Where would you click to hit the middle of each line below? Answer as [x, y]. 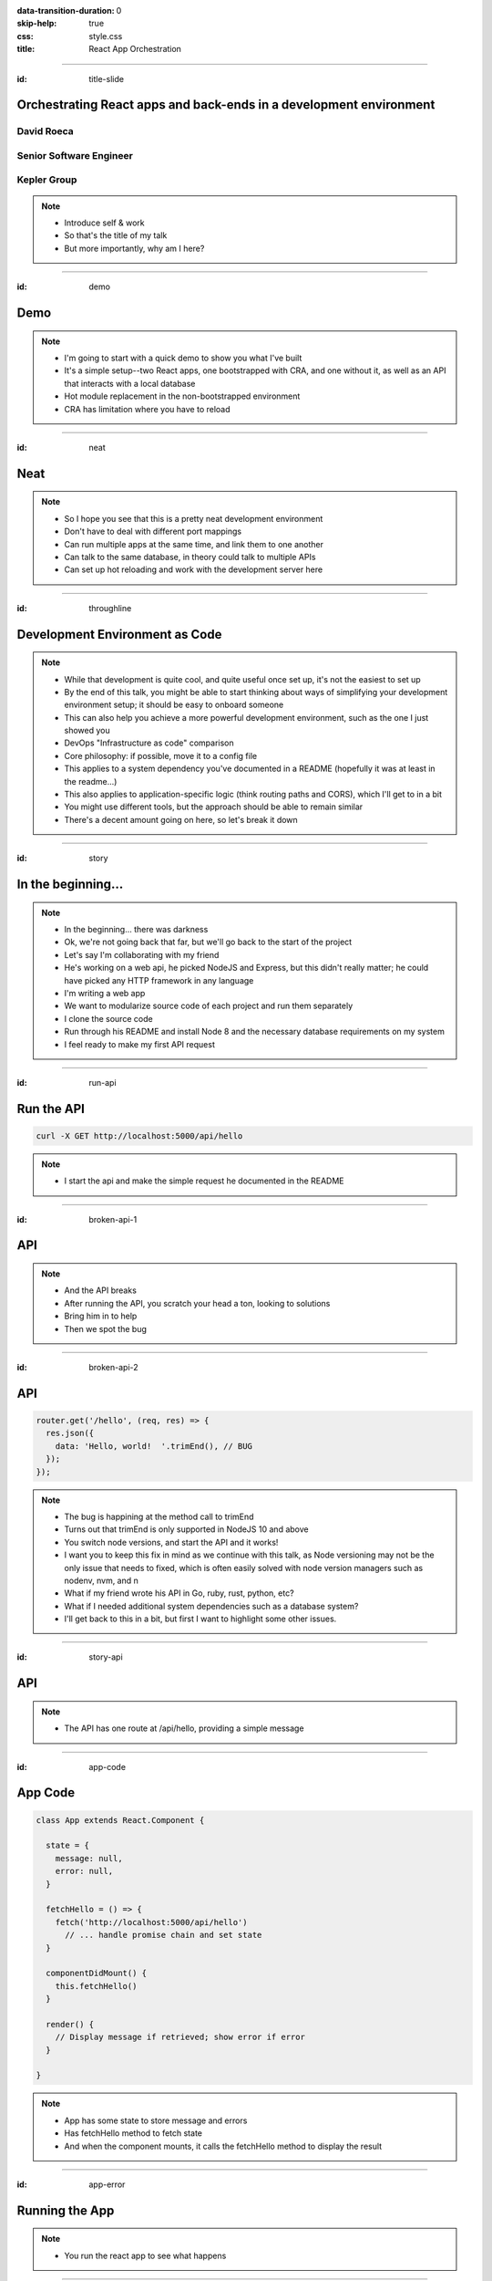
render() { [70, 2024]
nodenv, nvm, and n [101, 1580]
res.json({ [70, 1433]
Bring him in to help [101, 1316]
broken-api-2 [113, 1368]
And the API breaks [100, 1290]
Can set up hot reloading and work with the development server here [194, 569]
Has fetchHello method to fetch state [133, 2133]
